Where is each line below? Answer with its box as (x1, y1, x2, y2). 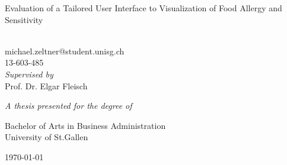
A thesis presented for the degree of (5, 99, 132, 112)
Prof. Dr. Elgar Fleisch (5, 79, 88, 92)
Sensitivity (5, 13, 43, 25)
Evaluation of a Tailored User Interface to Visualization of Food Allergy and (5, 2, 282, 14)
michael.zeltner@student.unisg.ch (5, 44, 125, 57)
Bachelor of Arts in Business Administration (5, 119, 166, 131)
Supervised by (5, 67, 53, 80)
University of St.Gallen (5, 131, 88, 143)
